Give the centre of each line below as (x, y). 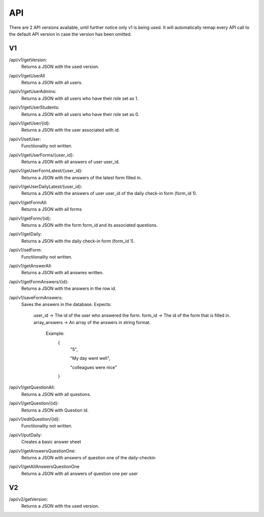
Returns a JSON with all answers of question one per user (79, 473)
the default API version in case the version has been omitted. (70, 34)
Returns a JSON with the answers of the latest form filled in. (81, 177)
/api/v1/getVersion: (28, 60)
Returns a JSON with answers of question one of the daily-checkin (88, 457)
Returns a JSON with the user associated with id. (70, 130)
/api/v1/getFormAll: (28, 202)
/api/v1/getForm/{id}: (30, 218)
